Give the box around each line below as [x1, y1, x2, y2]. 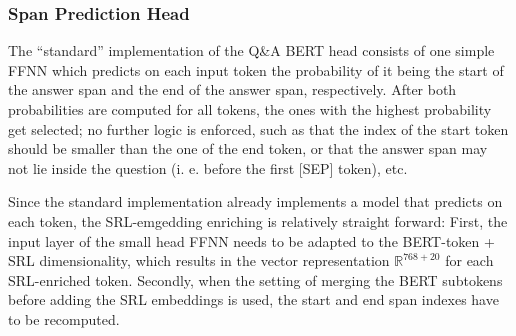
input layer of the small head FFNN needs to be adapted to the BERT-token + [8, 230, 495, 251]
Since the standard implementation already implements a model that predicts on [8, 191, 503, 212]
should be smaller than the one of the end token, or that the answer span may [8, 138, 488, 159]
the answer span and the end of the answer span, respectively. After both [8, 79, 457, 100]
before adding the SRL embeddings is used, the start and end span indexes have [8, 289, 499, 310]
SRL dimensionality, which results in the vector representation [8, 250, 390, 271]
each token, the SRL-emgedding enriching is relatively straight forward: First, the [8, 210, 508, 231]
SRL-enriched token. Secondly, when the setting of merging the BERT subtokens [8, 269, 503, 290]
